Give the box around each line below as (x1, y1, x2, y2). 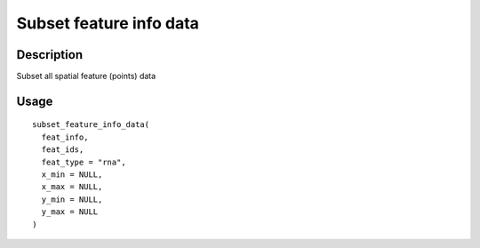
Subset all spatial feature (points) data (16, 71, 156, 82)
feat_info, (41, 132, 89, 142)
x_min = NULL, (41, 170, 103, 180)
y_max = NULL (41, 207, 99, 217)
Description (16, 47, 84, 62)
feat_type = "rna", (41, 156, 126, 167)
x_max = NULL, (41, 182, 103, 192)
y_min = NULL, (41, 194, 103, 204)
